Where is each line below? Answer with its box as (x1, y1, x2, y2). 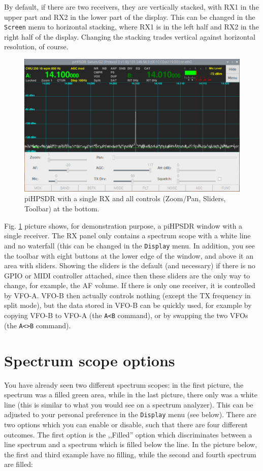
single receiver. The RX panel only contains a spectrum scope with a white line (4, 230, 251, 241)
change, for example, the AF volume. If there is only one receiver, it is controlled (4, 280, 255, 291)
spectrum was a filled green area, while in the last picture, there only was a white (4, 389, 258, 400)
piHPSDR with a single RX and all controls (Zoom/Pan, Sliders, (24, 193, 226, 204)
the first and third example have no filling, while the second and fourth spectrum (4, 449, 256, 459)
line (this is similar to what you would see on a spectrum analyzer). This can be (4, 399, 253, 410)
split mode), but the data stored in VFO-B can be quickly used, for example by (4, 300, 252, 310)
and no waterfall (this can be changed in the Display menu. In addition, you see (4, 240, 255, 250)
